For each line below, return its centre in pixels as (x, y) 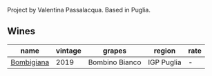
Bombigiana (30, 62)
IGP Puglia (165, 62)
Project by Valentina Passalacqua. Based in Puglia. (79, 10)
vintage (68, 51)
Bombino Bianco (115, 62)
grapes (115, 51)
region (165, 51)
